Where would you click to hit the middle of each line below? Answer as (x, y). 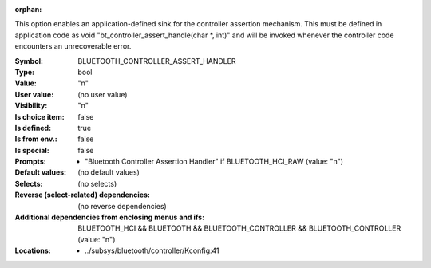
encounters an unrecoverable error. (73, 46)
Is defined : (33, 128)
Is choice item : (40, 116)
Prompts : (31, 162)
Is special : (32, 150)
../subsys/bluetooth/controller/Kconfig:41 (152, 250)
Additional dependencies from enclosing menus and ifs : (110, 217)
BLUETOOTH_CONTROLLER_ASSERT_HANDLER (157, 61)
